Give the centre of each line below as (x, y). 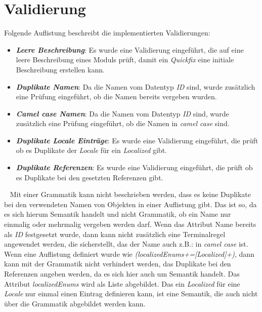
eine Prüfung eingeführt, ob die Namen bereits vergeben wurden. (116, 96)
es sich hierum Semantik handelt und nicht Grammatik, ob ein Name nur (118, 214)
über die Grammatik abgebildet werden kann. (75, 303)
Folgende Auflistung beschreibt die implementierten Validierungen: (107, 33)
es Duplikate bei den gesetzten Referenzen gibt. (90, 177)
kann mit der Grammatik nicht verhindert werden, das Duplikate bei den (118, 264)
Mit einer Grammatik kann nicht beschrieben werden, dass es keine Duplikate (130, 194)
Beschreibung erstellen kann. (60, 69)
